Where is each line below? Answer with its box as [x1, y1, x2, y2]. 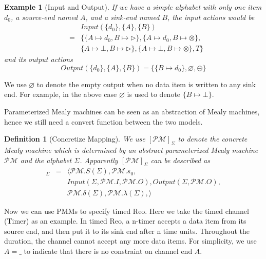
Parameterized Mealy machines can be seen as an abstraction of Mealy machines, [4, 106, 260, 117]
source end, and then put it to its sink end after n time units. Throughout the [4, 225, 250, 236]
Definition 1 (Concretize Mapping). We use [4, 133, 145, 144]
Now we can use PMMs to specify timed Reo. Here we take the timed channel [4, 205, 249, 216]
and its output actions [4, 54, 73, 65]
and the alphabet [20, 154, 72, 165]
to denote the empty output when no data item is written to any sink [36, 78, 256, 89]
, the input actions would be [167, 11, 255, 22]
